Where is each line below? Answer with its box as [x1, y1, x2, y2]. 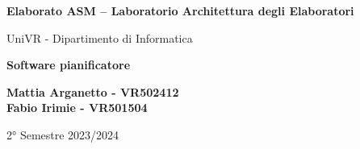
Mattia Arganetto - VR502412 [6, 83, 179, 100]
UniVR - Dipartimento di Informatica [6, 29, 193, 46]
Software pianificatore [6, 56, 131, 73]
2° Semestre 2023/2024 [6, 126, 119, 143]
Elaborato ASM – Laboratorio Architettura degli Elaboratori [6, 2, 354, 19]
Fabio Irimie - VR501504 [6, 99, 148, 116]
